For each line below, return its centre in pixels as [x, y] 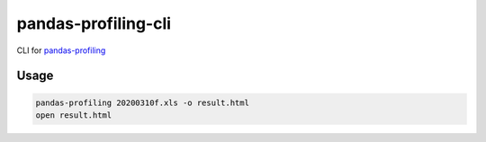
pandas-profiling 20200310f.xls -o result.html [142, 102]
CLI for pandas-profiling [61, 50]
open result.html [74, 115]
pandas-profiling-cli [94, 23]
